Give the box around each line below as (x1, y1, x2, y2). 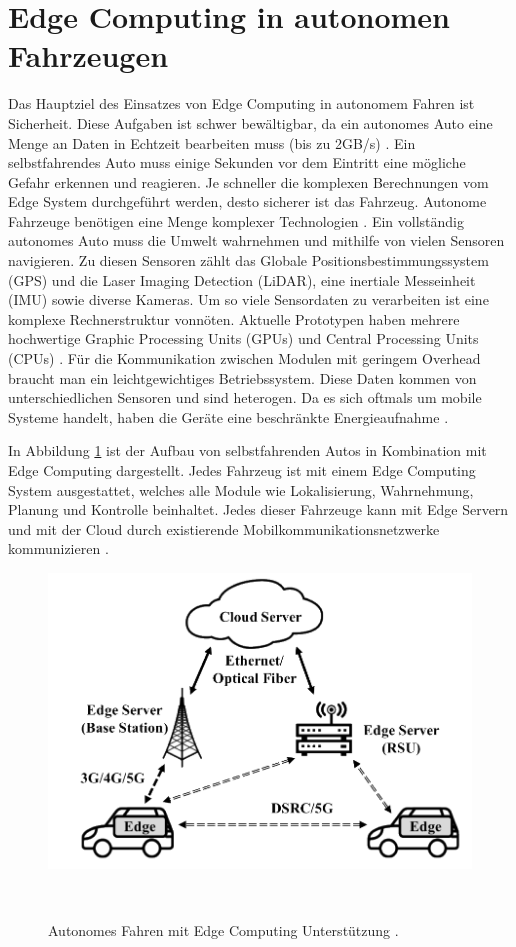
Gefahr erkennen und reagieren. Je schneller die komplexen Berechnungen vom (8, 171, 489, 192)
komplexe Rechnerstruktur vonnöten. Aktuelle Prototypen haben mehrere (8, 308, 460, 329)
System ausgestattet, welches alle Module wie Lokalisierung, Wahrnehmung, (8, 479, 474, 500)
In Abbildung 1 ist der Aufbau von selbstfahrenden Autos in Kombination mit (8, 440, 487, 461)
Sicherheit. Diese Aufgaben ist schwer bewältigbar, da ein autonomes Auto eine (8, 112, 493, 133)
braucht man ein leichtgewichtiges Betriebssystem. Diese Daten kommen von (8, 367, 477, 388)
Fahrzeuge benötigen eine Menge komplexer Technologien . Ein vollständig (8, 210, 464, 231)
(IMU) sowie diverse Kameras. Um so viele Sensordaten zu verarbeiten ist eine (8, 289, 489, 310)
